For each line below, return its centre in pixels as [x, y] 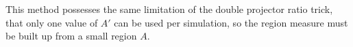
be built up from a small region [71, 36]
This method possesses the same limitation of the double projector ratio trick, [169, 9]
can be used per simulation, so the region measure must [231, 22]
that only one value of [52, 22]
